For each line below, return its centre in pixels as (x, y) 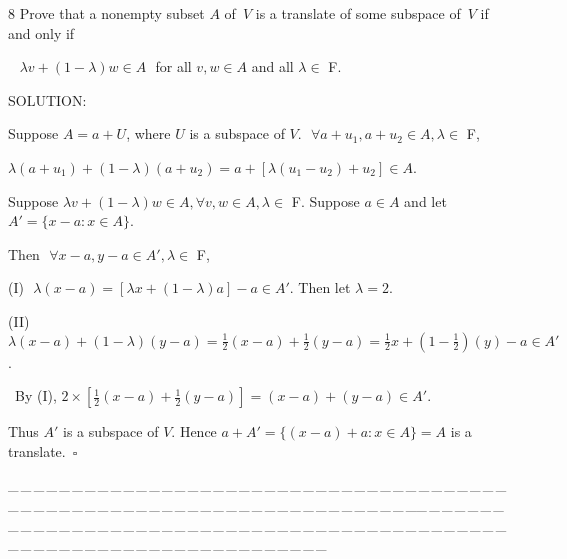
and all (272, 66)
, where (148, 133)
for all (173, 66)
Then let (324, 287)
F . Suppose (325, 200)
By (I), (35, 395)
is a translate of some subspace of (358, 13)
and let (425, 200)
